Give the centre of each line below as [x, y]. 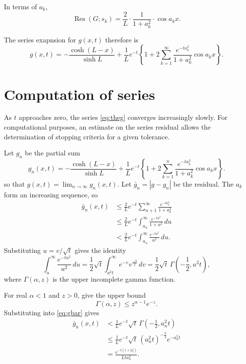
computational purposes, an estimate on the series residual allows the [107, 127]
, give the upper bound [112, 295]
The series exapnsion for [40, 39]
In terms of [20, 6]
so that [14, 184]
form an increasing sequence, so [51, 195]
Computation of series [80, 94]
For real [16, 295]
